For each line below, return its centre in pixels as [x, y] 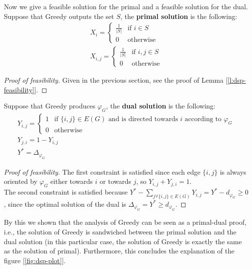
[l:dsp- [237, 80]
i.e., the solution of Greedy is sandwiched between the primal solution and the [120, 231]
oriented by [21, 181]
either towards [72, 181]
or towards [115, 181]
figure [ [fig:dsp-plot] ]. [35, 260]
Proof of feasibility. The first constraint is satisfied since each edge [102, 171]
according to [203, 119]
